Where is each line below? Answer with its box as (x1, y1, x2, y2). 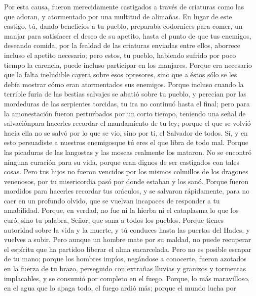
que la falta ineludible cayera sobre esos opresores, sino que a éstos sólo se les (4, 69, 237, 80)
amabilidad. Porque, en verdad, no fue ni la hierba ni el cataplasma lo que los (4, 205, 239, 215)
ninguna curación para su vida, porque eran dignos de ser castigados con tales (4, 156, 240, 167)
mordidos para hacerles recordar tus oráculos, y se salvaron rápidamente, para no (4, 186, 250, 196)
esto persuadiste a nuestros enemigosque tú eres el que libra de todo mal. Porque (4, 137, 249, 148)
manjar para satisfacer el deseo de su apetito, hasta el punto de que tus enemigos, (4, 30, 252, 41)
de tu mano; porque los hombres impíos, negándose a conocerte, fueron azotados (4, 253, 247, 264)
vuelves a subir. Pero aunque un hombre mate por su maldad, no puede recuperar (4, 234, 251, 245)
